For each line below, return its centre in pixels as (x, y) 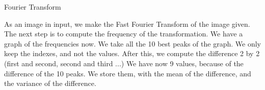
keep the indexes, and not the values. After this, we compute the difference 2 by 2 (132, 53)
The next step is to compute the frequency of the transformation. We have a (124, 34)
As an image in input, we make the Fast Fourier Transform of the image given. (127, 24)
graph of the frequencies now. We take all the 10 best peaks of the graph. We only (132, 43)
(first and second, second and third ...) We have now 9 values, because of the (124, 63)
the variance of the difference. (50, 83)
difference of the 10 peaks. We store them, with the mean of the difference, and (128, 73)
